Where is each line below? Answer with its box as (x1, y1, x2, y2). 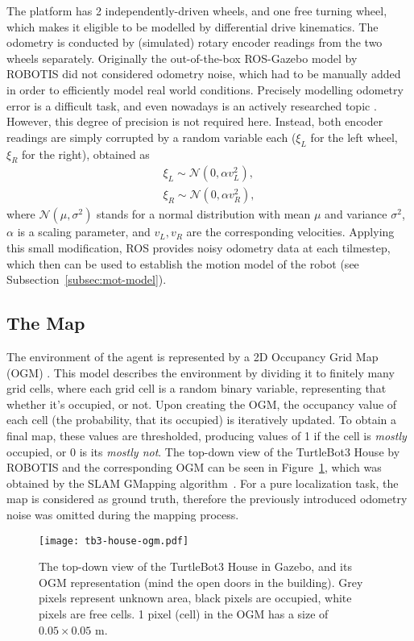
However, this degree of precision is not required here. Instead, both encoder (6, 113, 383, 130)
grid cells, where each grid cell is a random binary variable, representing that (6, 380, 387, 397)
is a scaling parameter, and (17, 223, 151, 240)
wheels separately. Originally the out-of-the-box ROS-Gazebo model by (6, 49, 358, 66)
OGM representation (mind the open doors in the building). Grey (39, 573, 363, 590)
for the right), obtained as (22, 145, 150, 162)
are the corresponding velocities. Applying (186, 223, 395, 240)
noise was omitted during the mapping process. (6, 506, 239, 522)
